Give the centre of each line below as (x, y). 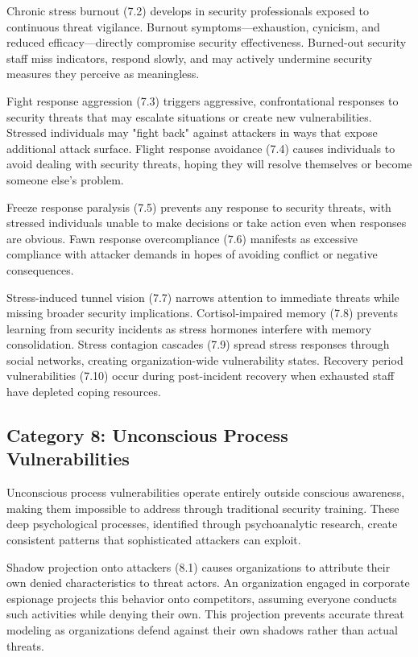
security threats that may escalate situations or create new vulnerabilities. (189, 116)
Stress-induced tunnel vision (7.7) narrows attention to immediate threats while (203, 297)
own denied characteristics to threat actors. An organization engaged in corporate (208, 583)
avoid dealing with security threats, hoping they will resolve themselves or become (209, 164)
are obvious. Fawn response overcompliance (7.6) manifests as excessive (182, 238)
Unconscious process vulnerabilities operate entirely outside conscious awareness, (206, 492)
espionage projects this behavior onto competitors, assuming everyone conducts (202, 598)
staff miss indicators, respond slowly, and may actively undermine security (190, 58)
